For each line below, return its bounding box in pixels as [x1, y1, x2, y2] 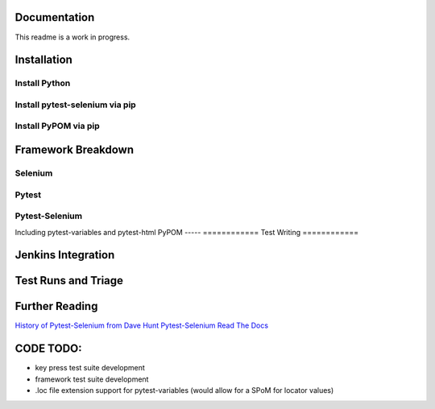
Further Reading [14, 300, 98, 313]
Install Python [14, 77, 71, 89]
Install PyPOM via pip [14, 121, 100, 132]
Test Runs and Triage [14, 274, 124, 287]
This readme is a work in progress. [14, 32, 130, 42]
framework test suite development [35, 374, 149, 384]
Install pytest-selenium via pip [14, 99, 136, 110]
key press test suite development [35, 363, 145, 373]
